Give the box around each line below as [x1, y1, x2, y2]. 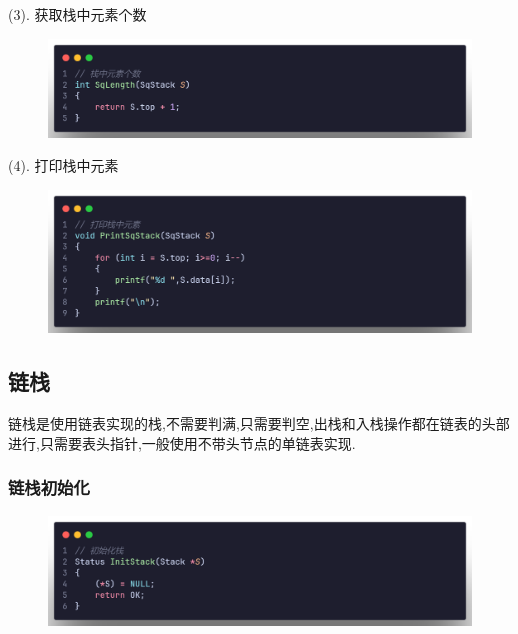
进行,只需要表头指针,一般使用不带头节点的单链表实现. [8, 432, 356, 453]
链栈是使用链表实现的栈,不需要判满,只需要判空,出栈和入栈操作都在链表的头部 [8, 413, 510, 434]
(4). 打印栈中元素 [8, 155, 119, 176]
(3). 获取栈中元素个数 [8, 4, 147, 24]
